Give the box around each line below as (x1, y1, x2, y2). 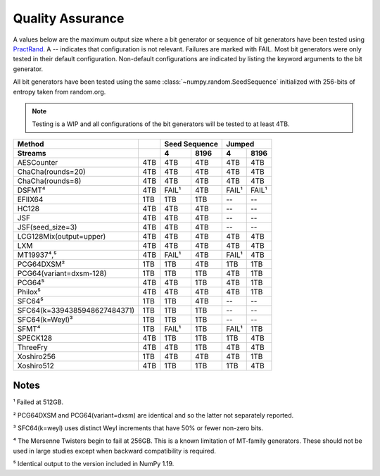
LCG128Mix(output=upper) (17, 231, 106, 241)
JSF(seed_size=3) (17, 222, 77, 232)
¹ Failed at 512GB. (13, 398, 63, 406)
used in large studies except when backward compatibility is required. (13, 446, 216, 455)
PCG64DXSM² (17, 259, 65, 269)
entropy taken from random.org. (13, 87, 106, 96)
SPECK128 (17, 333, 53, 343)
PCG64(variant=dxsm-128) (17, 268, 107, 278)
